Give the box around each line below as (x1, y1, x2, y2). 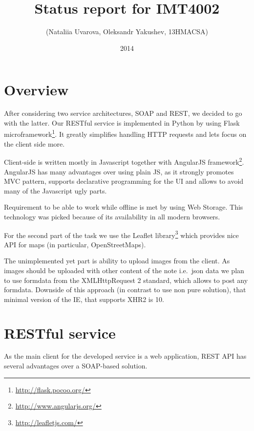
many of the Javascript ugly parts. (4, 185, 107, 195)
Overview (4, 80, 69, 100)
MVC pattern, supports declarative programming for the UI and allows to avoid (4, 176, 244, 186)
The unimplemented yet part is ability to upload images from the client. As (4, 256, 230, 266)
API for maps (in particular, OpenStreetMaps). (4, 239, 146, 249)
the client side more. (4, 138, 65, 149)
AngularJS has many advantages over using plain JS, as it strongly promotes (4, 166, 234, 176)
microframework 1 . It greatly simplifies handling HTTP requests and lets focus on (4, 128, 247, 139)
